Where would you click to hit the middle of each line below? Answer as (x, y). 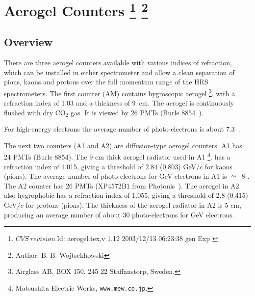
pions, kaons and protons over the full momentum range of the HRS (106, 82)
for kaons (218, 166)
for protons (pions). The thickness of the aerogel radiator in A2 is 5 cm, (133, 204)
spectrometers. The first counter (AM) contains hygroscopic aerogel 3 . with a (120, 92)
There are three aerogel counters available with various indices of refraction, (118, 62)
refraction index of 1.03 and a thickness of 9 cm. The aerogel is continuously (119, 102)
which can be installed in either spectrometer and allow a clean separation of (119, 72)
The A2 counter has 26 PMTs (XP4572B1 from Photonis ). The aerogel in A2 (122, 185)
